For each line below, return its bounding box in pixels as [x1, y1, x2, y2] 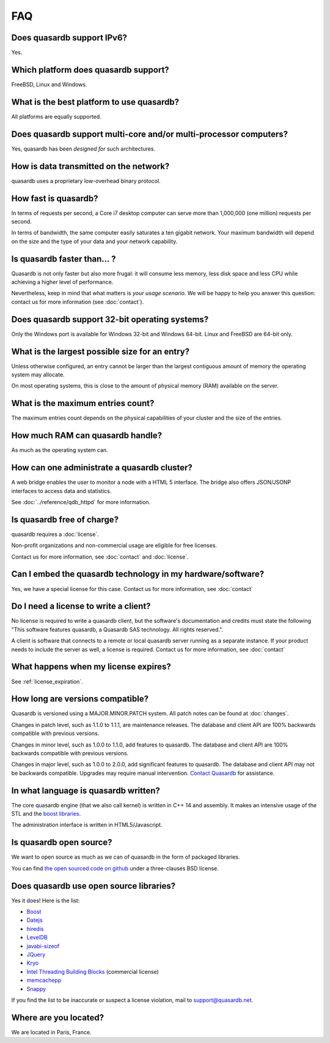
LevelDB [26, 934, 48, 941]
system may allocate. [11, 371, 65, 378]
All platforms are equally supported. [11, 113, 102, 120]
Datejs [26, 916, 43, 924]
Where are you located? [11, 1012, 105, 1023]
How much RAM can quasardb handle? [11, 431, 163, 441]
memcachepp [26, 977, 62, 984]
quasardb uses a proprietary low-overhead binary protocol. [11, 177, 161, 184]
